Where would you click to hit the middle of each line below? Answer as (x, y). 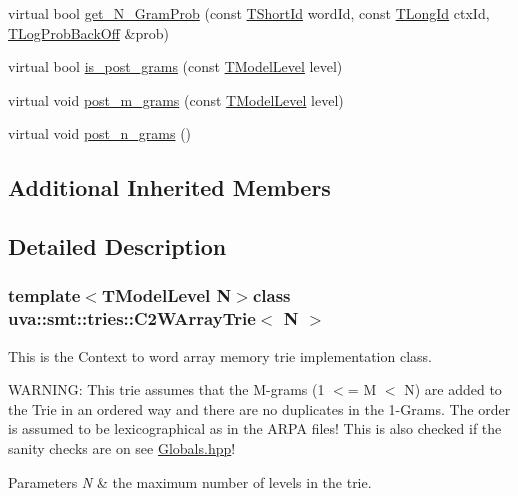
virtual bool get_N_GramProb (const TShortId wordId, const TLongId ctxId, (249, 13)
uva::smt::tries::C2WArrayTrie (132, 318)
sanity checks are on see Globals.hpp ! (122, 448)
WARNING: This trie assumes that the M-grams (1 (166, 389)
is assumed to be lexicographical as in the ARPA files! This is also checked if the (255, 428)
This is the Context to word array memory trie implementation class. (220, 355)
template (44, 295)
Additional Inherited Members (169, 187)
